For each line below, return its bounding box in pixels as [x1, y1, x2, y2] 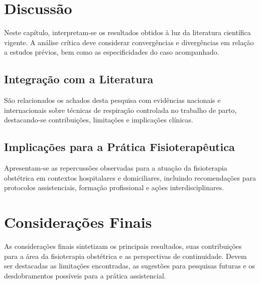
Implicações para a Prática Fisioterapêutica [4, 139, 235, 155]
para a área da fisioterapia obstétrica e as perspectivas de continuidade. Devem [4, 250, 247, 261]
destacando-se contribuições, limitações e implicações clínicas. [4, 114, 193, 125]
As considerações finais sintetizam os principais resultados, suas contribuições [4, 241, 242, 251]
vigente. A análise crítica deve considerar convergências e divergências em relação [4, 37, 254, 47]
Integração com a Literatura [4, 71, 154, 87]
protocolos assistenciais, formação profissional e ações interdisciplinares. [4, 182, 224, 193]
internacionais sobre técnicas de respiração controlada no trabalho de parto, [4, 104, 237, 115]
